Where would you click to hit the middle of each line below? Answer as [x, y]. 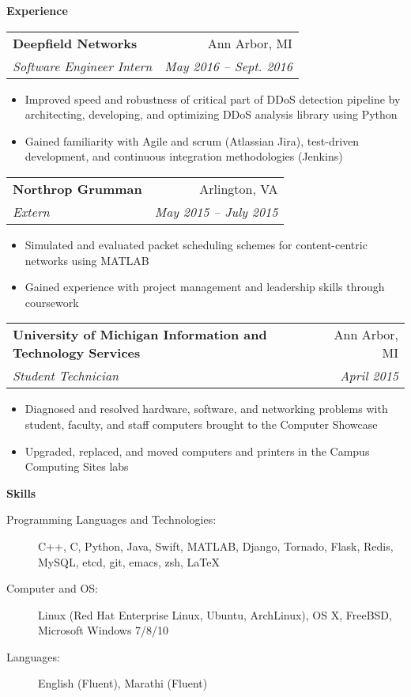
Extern [31, 211]
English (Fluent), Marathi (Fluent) [123, 683]
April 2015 [369, 376]
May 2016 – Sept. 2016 [228, 66]
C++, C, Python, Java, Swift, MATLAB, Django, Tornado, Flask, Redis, [216, 545]
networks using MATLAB [87, 260]
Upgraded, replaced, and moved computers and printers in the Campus [197, 451]
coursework [52, 302]
